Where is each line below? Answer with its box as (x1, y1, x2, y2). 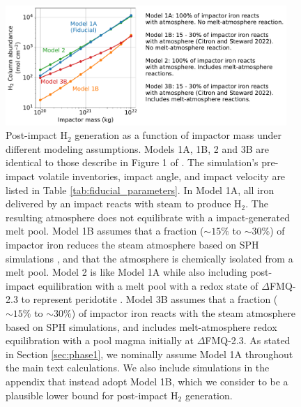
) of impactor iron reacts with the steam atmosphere (71, 305, 295, 320)
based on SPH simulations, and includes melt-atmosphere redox (6, 319, 277, 334)
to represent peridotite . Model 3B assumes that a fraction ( (21, 292, 278, 306)
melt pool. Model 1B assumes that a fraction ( (6, 223, 204, 238)
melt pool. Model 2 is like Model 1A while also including (6, 265, 247, 279)
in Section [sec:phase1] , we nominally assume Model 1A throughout (6, 346, 293, 361)
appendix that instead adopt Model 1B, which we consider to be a (6, 373, 288, 388)
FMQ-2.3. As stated (205, 333, 291, 348)
